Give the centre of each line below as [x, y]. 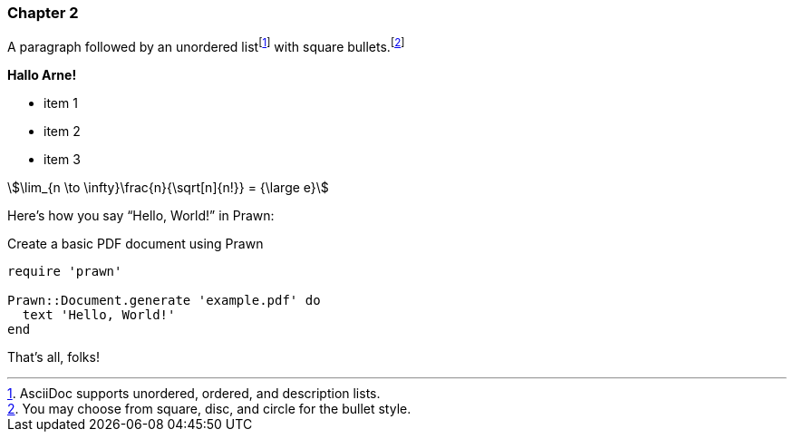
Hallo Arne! [42, 75]
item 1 [61, 103]
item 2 [62, 132]
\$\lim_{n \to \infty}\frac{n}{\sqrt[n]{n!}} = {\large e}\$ [168, 188]
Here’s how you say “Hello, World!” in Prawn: [141, 216]
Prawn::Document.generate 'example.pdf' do [164, 301]
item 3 [62, 160]
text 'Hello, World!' [99, 315]
